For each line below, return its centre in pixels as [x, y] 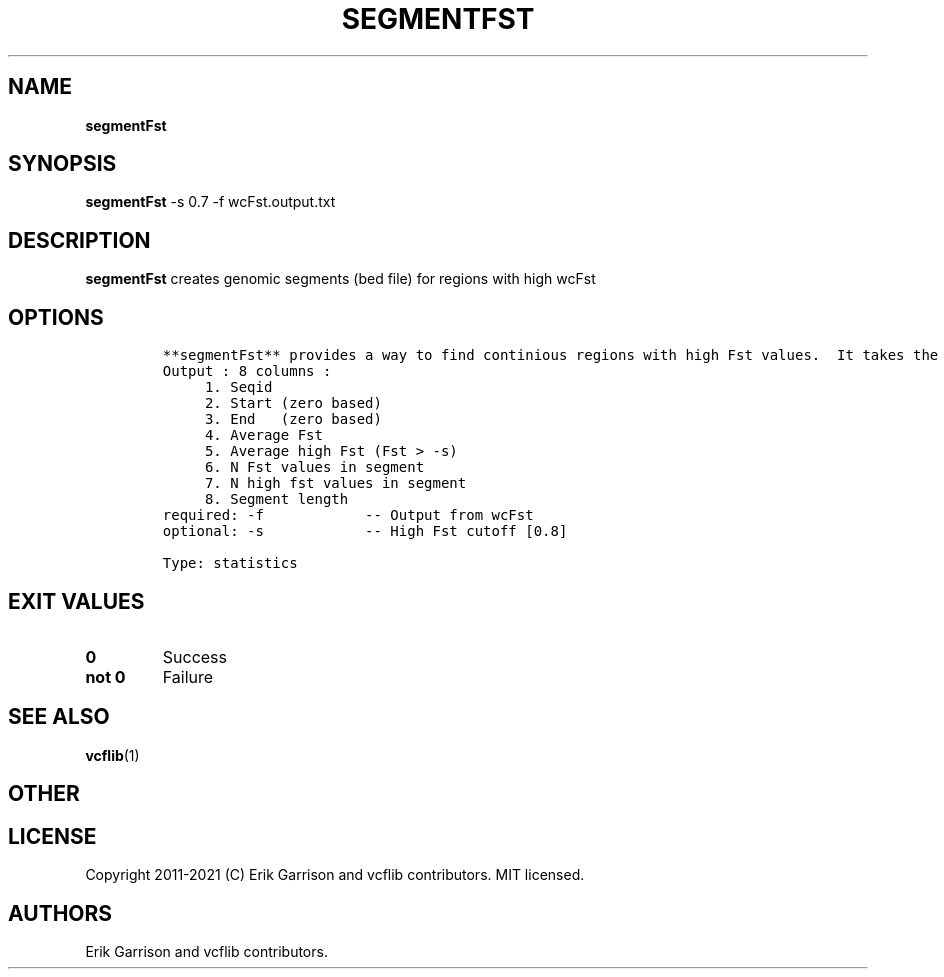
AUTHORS [60, 913]
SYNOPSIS [62, 164]
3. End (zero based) [293, 419]
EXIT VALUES [76, 601]
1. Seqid [238, 387]
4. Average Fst [263, 435]
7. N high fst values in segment [335, 483]
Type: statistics [230, 563]
